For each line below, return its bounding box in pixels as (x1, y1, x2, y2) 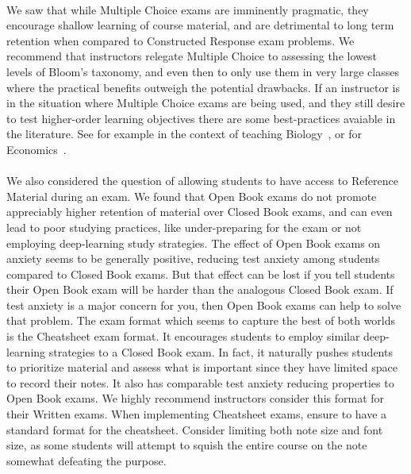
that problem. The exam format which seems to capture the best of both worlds (6, 312, 396, 329)
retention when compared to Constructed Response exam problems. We (6, 32, 355, 48)
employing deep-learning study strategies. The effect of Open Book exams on (6, 234, 381, 251)
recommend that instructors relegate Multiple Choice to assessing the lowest (6, 48, 377, 64)
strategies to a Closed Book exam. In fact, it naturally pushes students (48, 343, 393, 360)
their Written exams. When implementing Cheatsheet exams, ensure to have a (6, 406, 387, 422)
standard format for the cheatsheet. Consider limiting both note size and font (6, 421, 383, 437)
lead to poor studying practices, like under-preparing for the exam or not (6, 218, 362, 235)
